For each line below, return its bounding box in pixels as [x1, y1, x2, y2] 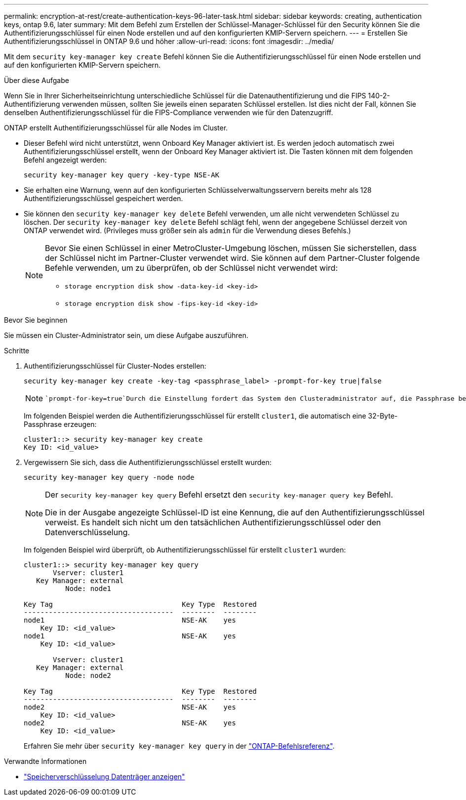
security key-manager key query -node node [24, 473, 194, 481]
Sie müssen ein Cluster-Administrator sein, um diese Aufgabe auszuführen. [4, 331, 249, 339]
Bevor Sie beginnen [4, 316, 68, 324]
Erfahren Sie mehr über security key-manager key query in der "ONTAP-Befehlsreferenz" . [24, 742, 335, 750]
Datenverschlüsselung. [45, 527, 130, 537]
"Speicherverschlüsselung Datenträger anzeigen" [24, 772, 185, 781]
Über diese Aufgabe [4, 76, 69, 84]
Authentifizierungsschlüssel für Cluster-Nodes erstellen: [24, 362, 206, 370]
